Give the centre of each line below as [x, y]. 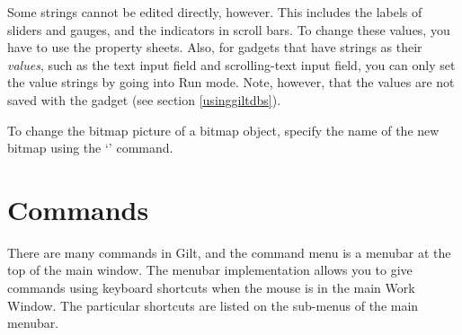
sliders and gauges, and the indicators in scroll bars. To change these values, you [229, 29]
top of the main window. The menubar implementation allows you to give [210, 270]
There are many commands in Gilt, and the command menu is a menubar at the [229, 252]
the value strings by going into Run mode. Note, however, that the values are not [231, 82]
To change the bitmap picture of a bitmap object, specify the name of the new [223, 130]
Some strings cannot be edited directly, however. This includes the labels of [215, 12]
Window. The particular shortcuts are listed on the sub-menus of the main [213, 305]
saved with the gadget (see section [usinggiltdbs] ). [144, 99]
